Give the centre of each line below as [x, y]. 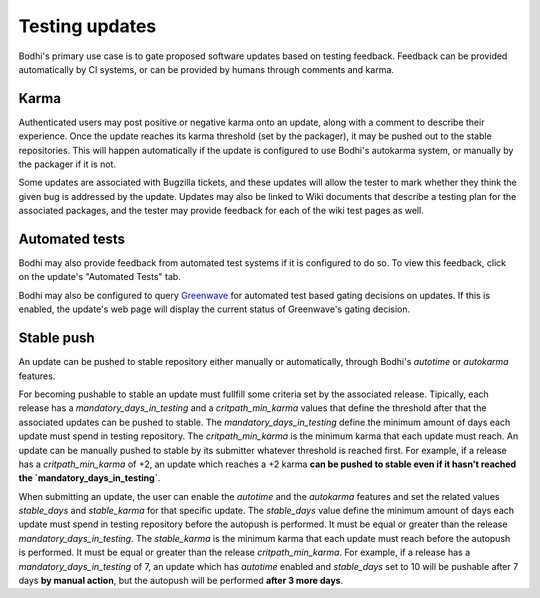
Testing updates [87, 26]
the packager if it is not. [67, 164]
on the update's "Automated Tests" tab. [100, 277]
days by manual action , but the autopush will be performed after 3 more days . [181, 581]
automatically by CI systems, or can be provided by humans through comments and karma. [206, 69]
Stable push [56, 338]
